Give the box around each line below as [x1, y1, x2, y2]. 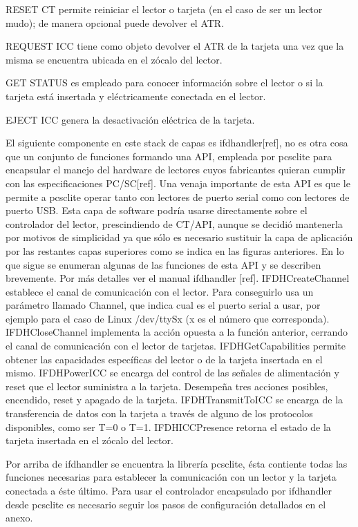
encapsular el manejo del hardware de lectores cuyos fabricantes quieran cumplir [6, 162, 346, 177]
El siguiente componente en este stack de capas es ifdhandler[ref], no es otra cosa [6, 135, 348, 150]
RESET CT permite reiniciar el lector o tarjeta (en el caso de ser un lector [6, 2, 323, 16]
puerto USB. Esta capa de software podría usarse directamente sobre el [6, 203, 308, 218]
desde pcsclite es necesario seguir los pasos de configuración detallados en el [6, 497, 326, 511]
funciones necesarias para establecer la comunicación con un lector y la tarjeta [6, 470, 337, 484]
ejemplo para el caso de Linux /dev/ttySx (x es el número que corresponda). [6, 311, 330, 325]
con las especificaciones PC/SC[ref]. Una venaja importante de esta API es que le [6, 175, 350, 190]
